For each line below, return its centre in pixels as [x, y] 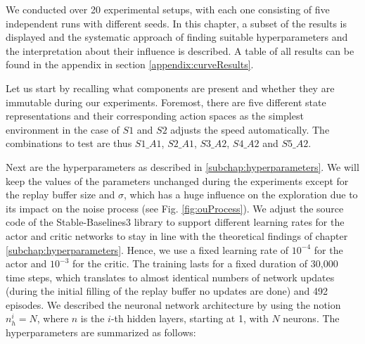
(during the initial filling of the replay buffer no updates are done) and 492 [167, 291]
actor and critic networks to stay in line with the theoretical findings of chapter [177, 235]
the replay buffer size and [60, 195]
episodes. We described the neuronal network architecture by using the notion [173, 304]
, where [53, 318]
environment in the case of [63, 129]
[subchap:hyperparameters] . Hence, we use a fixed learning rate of [147, 249]
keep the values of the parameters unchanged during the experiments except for [177, 180]
